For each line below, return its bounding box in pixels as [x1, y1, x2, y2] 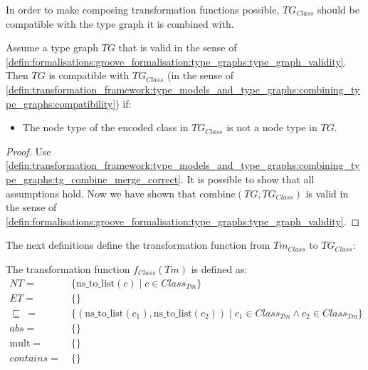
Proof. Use [6, 143, 51, 158]
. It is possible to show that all [181, 171, 315, 186]
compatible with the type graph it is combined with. [6, 16, 234, 31]
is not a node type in [226, 120, 317, 135]
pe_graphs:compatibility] [6, 96, 116, 111]
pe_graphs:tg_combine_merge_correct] [6, 171, 182, 186]
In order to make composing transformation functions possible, [6, 2, 280, 16]
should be [317, 2, 359, 16]
